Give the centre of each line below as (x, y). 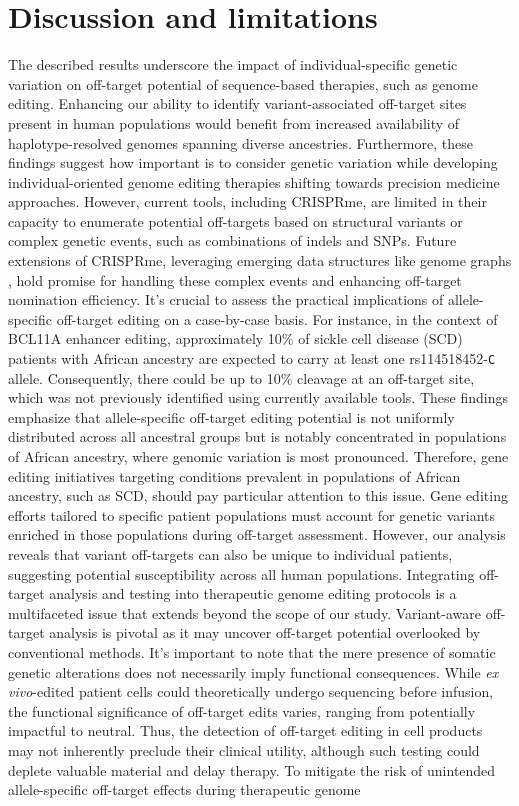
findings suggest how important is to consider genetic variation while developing (253, 162)
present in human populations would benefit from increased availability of (234, 122)
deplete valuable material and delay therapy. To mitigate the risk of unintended (252, 769)
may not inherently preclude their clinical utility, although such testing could (244, 749)
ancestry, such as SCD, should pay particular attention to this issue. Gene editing (258, 495)
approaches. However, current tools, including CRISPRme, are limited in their (247, 201)
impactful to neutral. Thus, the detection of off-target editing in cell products (245, 730)
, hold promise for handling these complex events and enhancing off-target (235, 279)
